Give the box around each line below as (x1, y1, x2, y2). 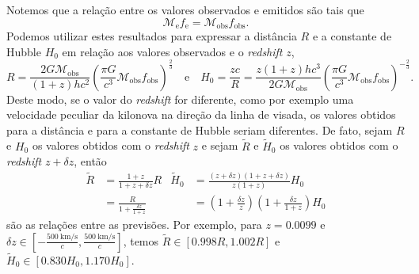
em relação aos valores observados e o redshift (62, 43, 283, 59)
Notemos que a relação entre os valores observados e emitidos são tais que (6, 2, 364, 17)
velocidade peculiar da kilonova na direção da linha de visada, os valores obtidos (6, 106, 396, 123)
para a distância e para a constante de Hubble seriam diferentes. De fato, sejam (6, 121, 393, 138)
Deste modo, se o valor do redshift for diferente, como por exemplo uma (6, 90, 354, 107)
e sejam (201, 137, 238, 154)
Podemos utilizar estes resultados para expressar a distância (6, 28, 297, 44)
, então (74, 153, 107, 169)
